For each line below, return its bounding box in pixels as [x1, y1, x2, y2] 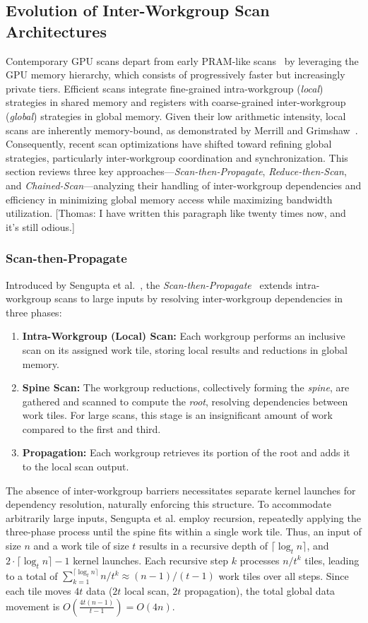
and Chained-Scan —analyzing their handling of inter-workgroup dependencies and [6, 177, 362, 192]
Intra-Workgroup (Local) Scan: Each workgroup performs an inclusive [22, 328, 345, 343]
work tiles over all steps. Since [218, 568, 349, 583]
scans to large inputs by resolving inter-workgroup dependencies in [54, 291, 343, 306]
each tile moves [6, 583, 71, 598]
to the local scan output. [22, 459, 129, 474]
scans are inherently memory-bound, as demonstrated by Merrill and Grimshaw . [6, 122, 358, 137]
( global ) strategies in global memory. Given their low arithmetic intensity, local [6, 108, 346, 123]
